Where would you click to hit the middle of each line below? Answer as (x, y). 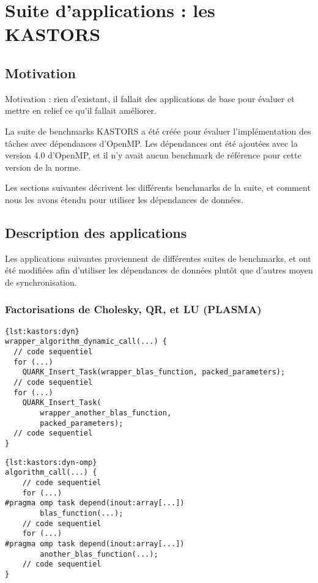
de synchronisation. (41, 282)
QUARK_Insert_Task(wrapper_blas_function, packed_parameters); (154, 372)
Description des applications (96, 232)
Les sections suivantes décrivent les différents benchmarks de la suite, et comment (158, 188)
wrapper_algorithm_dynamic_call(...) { (86, 342)
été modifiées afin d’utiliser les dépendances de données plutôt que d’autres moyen (159, 270)
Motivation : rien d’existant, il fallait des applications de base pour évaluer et (150, 98)
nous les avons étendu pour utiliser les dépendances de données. (124, 199)
